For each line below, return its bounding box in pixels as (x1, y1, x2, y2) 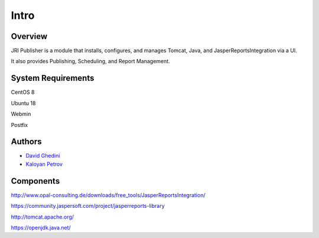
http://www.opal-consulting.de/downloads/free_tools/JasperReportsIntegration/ (11, 191, 206, 198)
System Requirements (11, 73, 95, 83)
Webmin (11, 110, 31, 118)
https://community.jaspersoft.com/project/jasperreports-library (11, 203, 165, 210)
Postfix (11, 121, 28, 128)
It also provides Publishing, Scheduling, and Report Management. (11, 58, 171, 65)
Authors (11, 136, 42, 147)
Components (11, 176, 60, 186)
